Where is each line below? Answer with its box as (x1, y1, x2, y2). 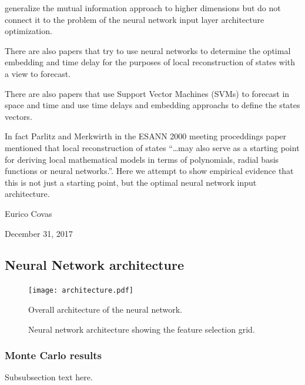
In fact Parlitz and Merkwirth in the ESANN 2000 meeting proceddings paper (5, 130, 287, 142)
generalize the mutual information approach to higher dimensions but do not (5, 2, 281, 14)
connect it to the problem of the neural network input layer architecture (5, 13, 264, 25)
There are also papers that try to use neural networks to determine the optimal (5, 44, 291, 56)
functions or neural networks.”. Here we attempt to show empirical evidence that (5, 165, 294, 177)
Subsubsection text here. (5, 371, 93, 383)
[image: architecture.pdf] (28, 286, 133, 295)
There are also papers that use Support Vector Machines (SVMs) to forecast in (5, 87, 290, 99)
